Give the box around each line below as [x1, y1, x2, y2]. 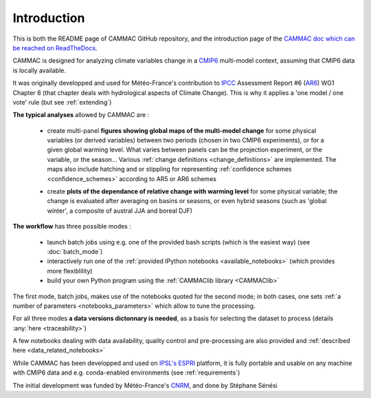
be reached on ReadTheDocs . [12, 43, 98, 52]
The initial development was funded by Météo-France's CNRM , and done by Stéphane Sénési [12, 381, 278, 389]
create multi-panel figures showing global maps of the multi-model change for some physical [47, 126, 317, 134]
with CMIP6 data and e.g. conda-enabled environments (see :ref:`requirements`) [12, 368, 240, 377]
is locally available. [12, 66, 67, 74]
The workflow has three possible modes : [12, 222, 132, 231]
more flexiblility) [47, 266, 93, 275]
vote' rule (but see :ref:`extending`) [12, 98, 112, 106]
